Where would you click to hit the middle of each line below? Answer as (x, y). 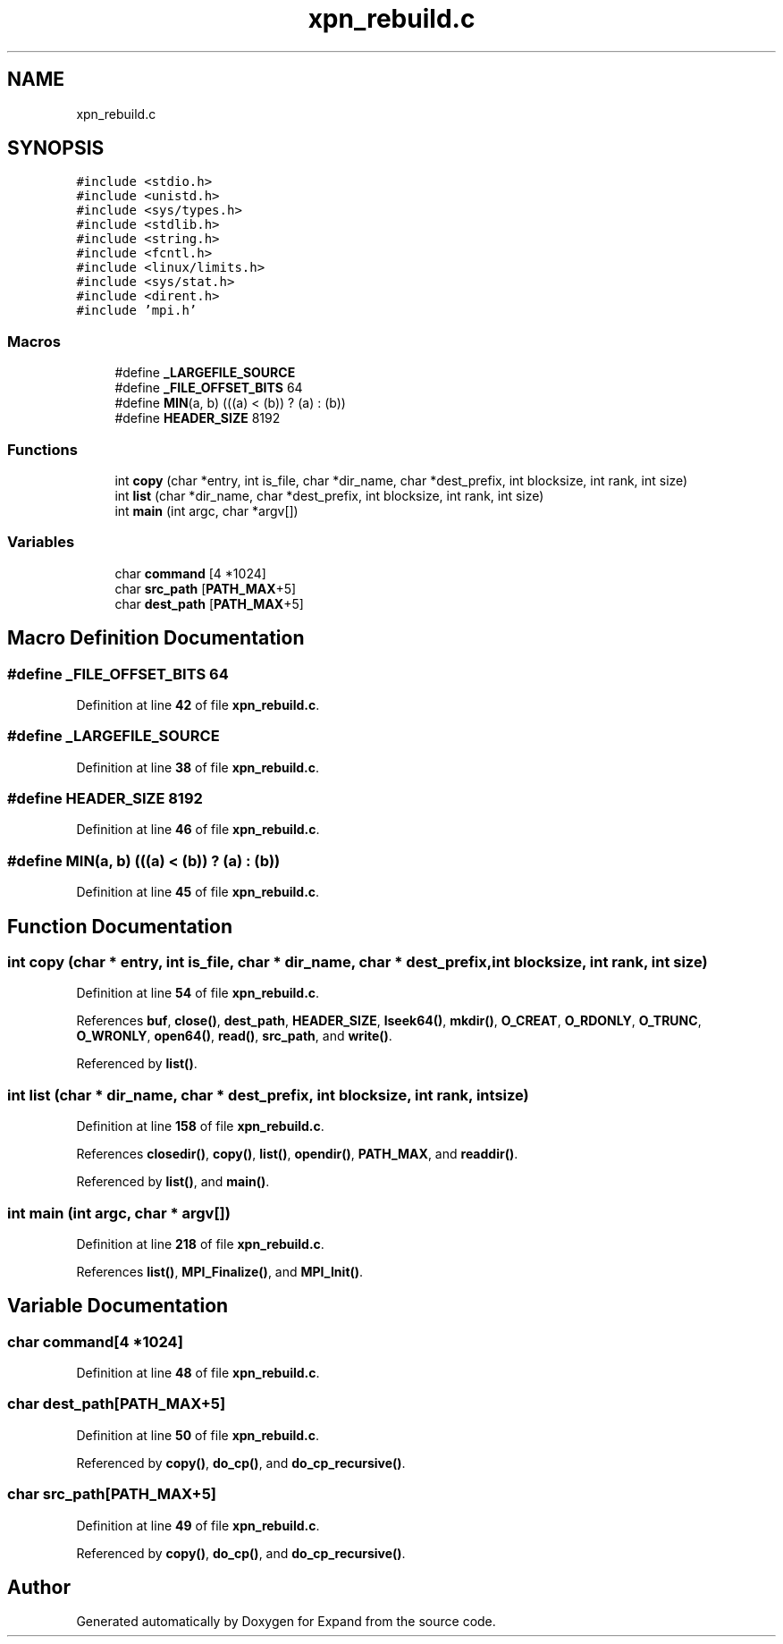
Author (39, 1588)
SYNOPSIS (56, 148)
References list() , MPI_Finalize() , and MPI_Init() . (220, 1271)
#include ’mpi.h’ (137, 311)
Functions (42, 449)
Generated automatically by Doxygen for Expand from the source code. (286, 1622)
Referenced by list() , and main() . (173, 1182)
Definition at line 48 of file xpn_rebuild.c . (198, 1373)
